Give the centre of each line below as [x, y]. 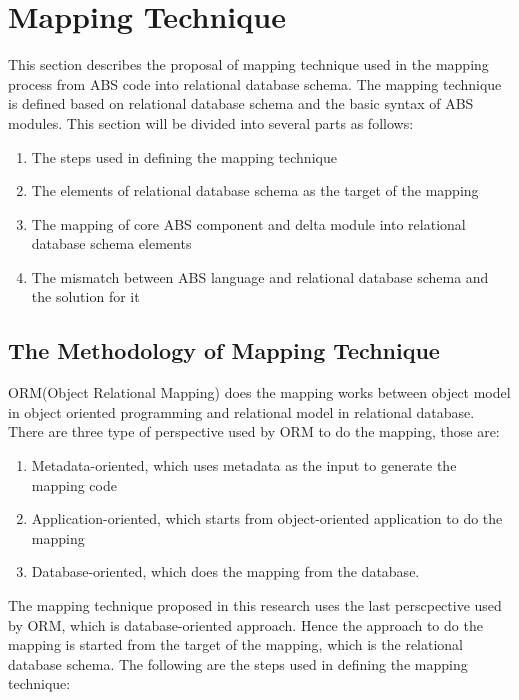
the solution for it [85, 296]
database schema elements [111, 243]
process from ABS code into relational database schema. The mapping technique [255, 83]
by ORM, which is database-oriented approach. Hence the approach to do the [245, 624]
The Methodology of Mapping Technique [224, 350]
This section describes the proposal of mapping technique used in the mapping [248, 64]
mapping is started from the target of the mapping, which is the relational [236, 644]
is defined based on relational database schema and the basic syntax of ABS [241, 103]
